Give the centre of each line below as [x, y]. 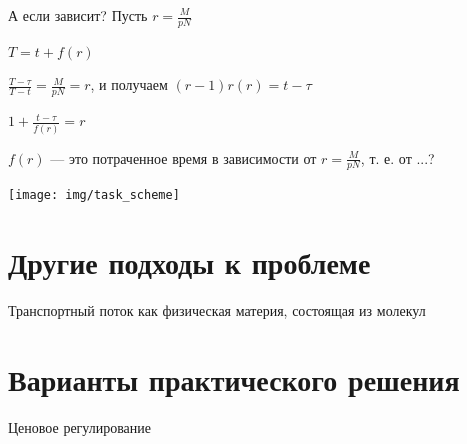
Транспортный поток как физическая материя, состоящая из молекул [217, 310]
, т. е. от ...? [397, 157]
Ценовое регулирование [80, 426]
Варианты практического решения [234, 378]
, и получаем [129, 84]
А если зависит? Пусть [78, 15]
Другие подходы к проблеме [189, 262]
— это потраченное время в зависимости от [183, 157]
